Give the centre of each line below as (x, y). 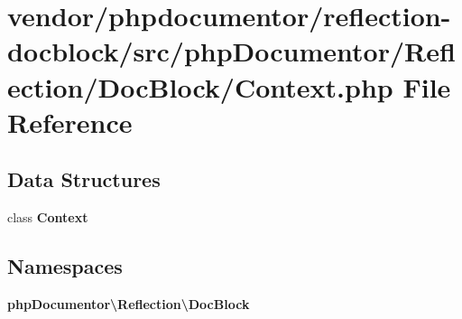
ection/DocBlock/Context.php (200, 86)
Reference (70, 122)
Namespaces (65, 266)
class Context (48, 217)
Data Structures (84, 179)
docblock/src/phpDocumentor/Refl (231, 51)
